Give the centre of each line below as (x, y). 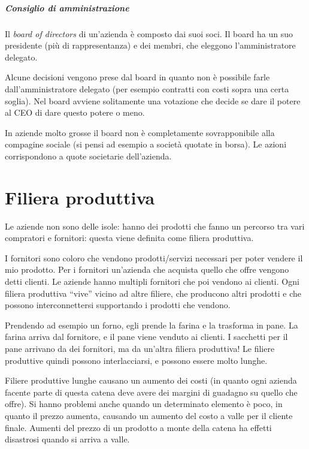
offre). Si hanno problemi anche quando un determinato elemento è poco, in (144, 404)
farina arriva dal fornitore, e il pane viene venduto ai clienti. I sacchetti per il (146, 337)
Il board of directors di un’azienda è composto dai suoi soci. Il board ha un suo (149, 33)
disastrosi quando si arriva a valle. (67, 439)
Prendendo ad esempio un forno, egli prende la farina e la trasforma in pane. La (152, 325)
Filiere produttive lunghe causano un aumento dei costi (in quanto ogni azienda (151, 380)
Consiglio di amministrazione (67, 7)
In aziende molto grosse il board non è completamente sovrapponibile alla (140, 132)
